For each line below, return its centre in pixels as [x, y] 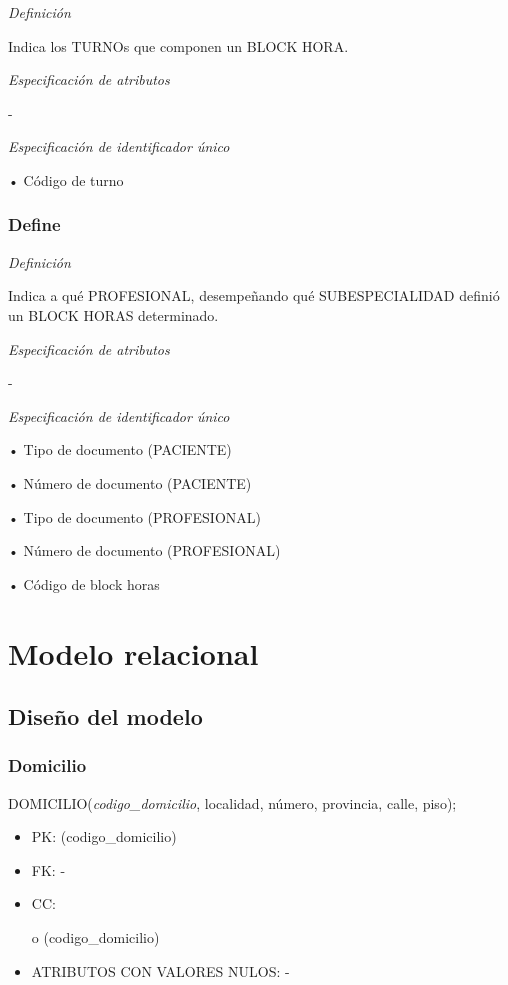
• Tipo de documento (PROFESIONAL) [134, 516]
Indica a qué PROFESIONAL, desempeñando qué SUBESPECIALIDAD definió [254, 295]
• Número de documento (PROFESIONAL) [144, 550]
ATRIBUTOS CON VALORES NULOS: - [160, 970]
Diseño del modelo [105, 716]
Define [34, 224]
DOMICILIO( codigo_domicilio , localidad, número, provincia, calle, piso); [232, 802]
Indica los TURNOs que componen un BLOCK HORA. [178, 45]
